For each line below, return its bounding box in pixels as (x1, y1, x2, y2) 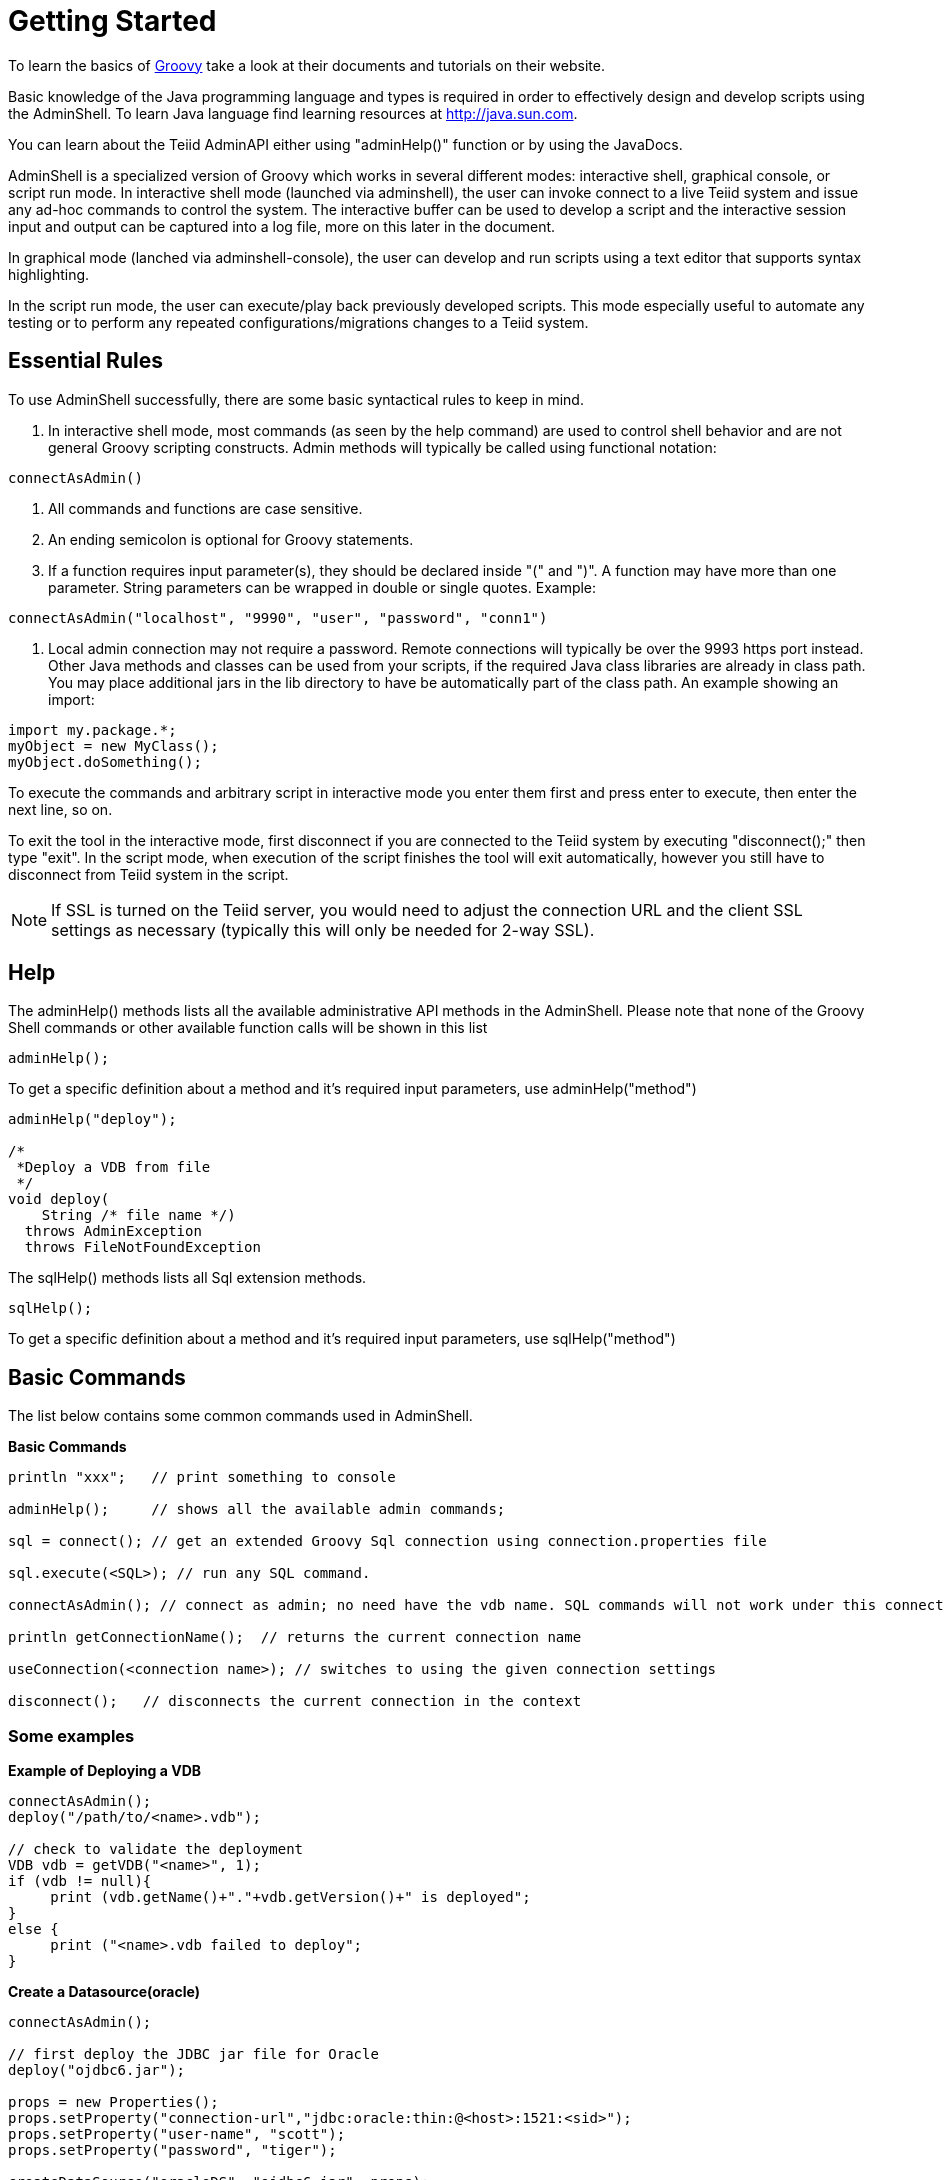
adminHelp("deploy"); (8, 1111, 177, 1128)
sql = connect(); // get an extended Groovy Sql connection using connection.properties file (8, 1533, 767, 1550)
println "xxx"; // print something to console (8, 1469, 396, 1486)
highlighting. (8, 265, 90, 283)
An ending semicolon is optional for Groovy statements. (48, 530, 414, 548)
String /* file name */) (41, 1207, 236, 1224)
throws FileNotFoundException (24, 1239, 261, 1256)
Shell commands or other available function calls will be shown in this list (8, 1019, 488, 1037)
